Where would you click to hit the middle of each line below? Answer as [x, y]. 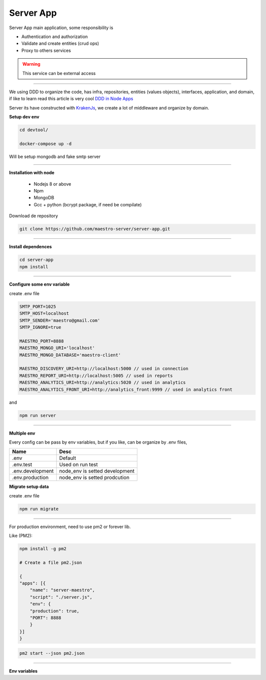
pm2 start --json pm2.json [52, 653]
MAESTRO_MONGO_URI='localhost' [57, 348]
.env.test [22, 465]
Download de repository [34, 216]
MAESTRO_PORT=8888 [42, 341]
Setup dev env [24, 117]
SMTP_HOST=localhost [44, 314]
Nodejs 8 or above [52, 184]
